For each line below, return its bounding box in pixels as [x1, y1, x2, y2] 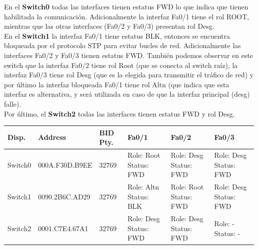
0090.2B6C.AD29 [38, 191, 90, 201]
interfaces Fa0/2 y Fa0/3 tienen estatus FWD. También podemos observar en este [4, 50, 253, 60]
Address [38, 132, 66, 142]
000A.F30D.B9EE [38, 159, 92, 170]
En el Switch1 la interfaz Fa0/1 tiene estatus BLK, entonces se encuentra [4, 30, 230, 41]
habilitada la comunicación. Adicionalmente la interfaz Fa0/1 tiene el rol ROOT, [4, 11, 249, 21]
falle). [4, 98, 21, 109]
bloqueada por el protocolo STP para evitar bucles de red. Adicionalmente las [4, 40, 241, 51]
